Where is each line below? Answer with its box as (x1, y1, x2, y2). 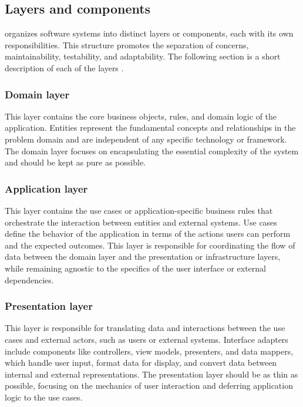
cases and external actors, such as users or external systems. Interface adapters (5, 333, 288, 345)
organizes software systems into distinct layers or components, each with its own (5, 27, 294, 39)
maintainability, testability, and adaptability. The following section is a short (5, 50, 281, 62)
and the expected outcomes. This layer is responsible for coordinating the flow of (5, 239, 295, 251)
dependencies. (5, 273, 54, 286)
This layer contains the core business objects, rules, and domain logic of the (5, 110, 277, 122)
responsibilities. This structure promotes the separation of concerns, (5, 38, 249, 51)
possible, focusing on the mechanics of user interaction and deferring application (5, 379, 293, 392)
